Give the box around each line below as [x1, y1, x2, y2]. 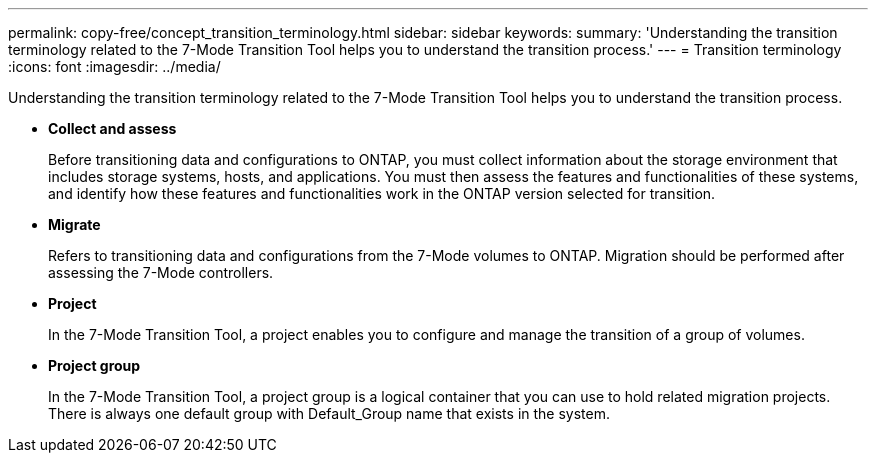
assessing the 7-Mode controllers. [48, 264, 274, 281]
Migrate [48, 216, 101, 233]
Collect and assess [48, 120, 177, 137]
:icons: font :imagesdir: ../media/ [8, 58, 221, 75]
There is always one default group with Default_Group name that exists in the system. [48, 405, 610, 422]
